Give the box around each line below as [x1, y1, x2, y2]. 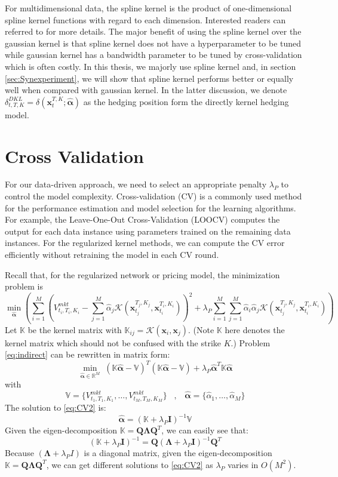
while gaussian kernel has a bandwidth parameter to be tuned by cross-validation [5, 48, 302, 61]
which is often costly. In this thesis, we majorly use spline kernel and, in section [5, 60, 296, 72]
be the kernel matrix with [27, 323, 122, 336]
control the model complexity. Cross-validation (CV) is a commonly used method [5, 190, 302, 202]
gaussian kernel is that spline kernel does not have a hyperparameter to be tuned [5, 36, 302, 49]
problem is [5, 280, 43, 293]
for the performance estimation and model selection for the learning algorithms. [5, 201, 296, 214]
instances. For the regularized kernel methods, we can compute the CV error [5, 236, 285, 249]
